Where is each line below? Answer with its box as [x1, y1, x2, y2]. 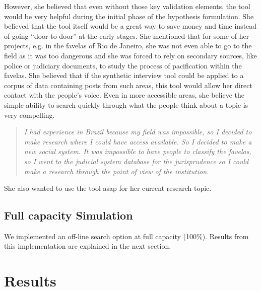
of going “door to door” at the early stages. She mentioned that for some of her [4, 30, 249, 41]
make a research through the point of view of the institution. [24, 166, 209, 176]
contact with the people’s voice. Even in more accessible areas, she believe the [4, 90, 244, 100]
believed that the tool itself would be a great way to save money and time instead [4, 21, 257, 31]
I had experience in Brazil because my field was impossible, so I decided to [24, 126, 252, 137]
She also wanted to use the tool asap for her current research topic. [4, 183, 212, 193]
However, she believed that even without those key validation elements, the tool [4, 1, 250, 11]
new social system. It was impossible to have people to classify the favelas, [24, 146, 251, 157]
